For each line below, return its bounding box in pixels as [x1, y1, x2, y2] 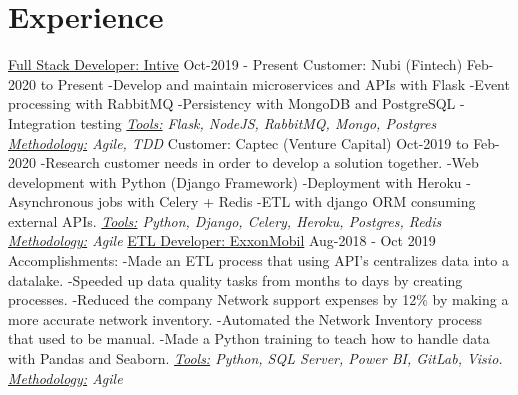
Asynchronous [8, 191, 94, 212]
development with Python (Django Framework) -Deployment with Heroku [8, 171, 462, 192]
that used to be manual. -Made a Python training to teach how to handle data [8, 328, 490, 349]
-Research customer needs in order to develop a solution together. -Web [40, 152, 479, 173]
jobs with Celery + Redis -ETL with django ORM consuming [98, 191, 476, 212]
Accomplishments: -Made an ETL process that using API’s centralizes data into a [8, 250, 509, 271]
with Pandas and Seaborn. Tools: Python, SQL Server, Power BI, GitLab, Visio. [8, 348, 503, 369]
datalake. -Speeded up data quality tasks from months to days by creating [8, 269, 463, 290]
